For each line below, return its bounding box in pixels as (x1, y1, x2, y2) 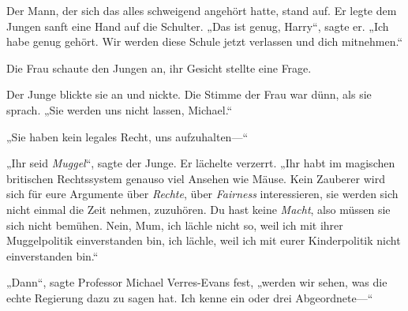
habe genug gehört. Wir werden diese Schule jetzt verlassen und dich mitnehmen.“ (6, 33, 403, 50)
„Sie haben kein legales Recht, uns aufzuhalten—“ (6, 128, 249, 144)
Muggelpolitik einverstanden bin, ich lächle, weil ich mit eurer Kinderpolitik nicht (6, 232, 401, 249)
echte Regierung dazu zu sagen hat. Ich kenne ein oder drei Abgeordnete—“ (6, 289, 373, 305)
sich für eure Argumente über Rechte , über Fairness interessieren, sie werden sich (6, 185, 399, 202)
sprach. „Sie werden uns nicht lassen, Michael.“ (6, 101, 233, 118)
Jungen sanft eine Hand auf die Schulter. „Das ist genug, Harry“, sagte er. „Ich (6, 17, 389, 34)
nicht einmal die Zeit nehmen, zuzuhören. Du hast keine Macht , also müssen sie (6, 200, 391, 217)
